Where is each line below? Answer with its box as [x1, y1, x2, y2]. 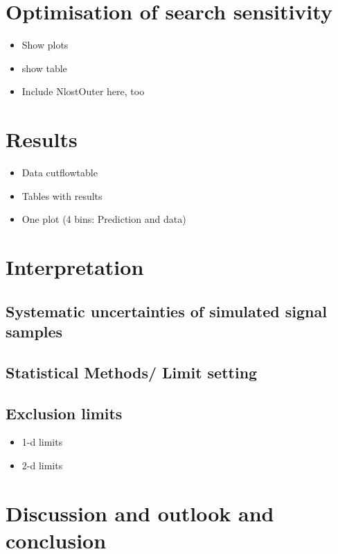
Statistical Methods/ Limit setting [6, 361, 258, 383]
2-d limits [21, 458, 63, 472]
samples [6, 320, 63, 342]
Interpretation [6, 253, 144, 280]
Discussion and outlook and [6, 498, 274, 527]
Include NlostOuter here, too [21, 84, 145, 99]
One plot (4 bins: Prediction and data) [21, 212, 186, 226]
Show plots [21, 37, 69, 52]
